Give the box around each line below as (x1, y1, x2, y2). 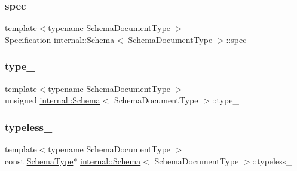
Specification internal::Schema (5, 33, 115, 45)
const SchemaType (5, 154, 74, 167)
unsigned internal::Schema (5, 94, 100, 106)
